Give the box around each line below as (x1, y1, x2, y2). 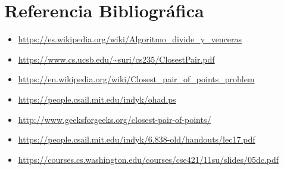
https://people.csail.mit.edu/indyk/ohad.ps (18, 92, 176, 105)
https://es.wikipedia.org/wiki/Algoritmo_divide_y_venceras (18, 33, 242, 45)
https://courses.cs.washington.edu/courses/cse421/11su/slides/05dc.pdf (18, 153, 279, 165)
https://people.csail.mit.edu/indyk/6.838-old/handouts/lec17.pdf (18, 133, 255, 146)
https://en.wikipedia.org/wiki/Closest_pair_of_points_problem (18, 73, 255, 85)
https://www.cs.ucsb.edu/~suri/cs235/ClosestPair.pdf (18, 52, 215, 65)
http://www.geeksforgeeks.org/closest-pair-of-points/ (18, 113, 211, 125)
